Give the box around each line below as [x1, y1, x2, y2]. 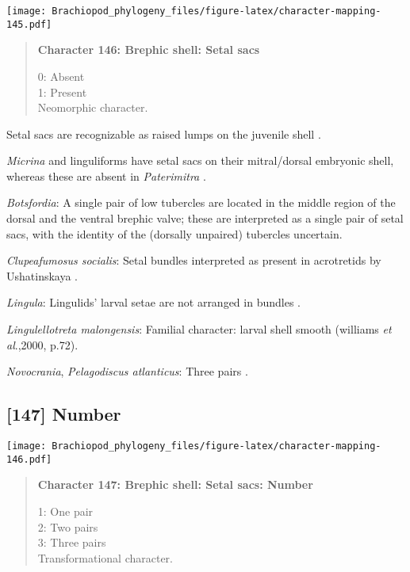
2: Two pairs [37, 518, 98, 535]
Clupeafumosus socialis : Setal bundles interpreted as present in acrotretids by [6, 252, 381, 269]
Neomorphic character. [37, 99, 148, 116]
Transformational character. [37, 549, 173, 566]
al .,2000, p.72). [6, 336, 79, 353]
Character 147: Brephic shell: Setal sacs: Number [37, 476, 313, 493]
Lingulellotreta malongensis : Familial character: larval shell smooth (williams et [6, 321, 392, 337]
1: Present [37, 83, 87, 100]
